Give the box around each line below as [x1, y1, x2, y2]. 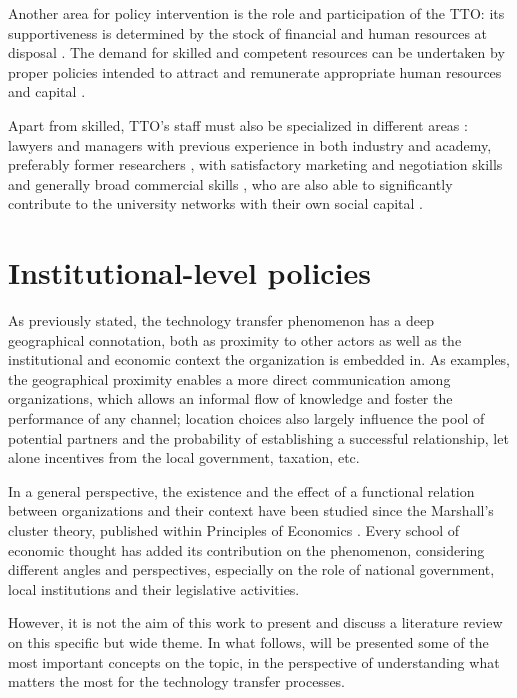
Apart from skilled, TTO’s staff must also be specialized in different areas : [8, 114, 468, 135]
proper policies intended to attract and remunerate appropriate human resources [8, 61, 502, 82]
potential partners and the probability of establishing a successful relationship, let [8, 427, 509, 448]
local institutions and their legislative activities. [8, 578, 300, 599]
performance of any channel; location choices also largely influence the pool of [8, 408, 485, 429]
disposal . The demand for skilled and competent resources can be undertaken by [8, 42, 505, 63]
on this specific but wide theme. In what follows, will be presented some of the [8, 631, 489, 652]
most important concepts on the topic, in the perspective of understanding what [8, 651, 500, 672]
